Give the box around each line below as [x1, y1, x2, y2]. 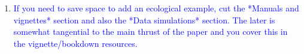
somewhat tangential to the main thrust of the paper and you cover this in [13, 25, 288, 38]
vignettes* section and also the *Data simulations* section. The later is [13, 13, 275, 26]
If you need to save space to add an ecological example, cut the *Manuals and [13, 2, 299, 14]
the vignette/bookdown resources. [13, 37, 138, 49]
